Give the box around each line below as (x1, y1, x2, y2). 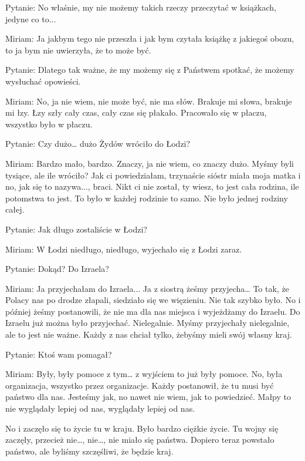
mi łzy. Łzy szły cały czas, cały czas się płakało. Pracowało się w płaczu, (5, 106, 267, 119)
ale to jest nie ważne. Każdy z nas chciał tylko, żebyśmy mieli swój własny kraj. (5, 328, 292, 341)
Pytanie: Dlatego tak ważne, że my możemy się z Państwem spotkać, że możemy (5, 63, 294, 76)
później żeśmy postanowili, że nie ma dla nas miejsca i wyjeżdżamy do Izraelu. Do (5, 305, 300, 317)
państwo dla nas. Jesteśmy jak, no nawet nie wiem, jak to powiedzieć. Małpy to (5, 391, 291, 403)
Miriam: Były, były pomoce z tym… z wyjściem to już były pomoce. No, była (5, 368, 283, 380)
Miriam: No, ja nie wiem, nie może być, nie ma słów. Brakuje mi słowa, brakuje (5, 95, 292, 107)
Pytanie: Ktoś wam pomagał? (5, 348, 112, 360)
